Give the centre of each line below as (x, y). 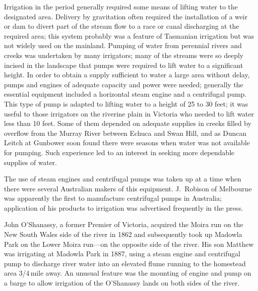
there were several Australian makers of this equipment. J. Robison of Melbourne (128, 188)
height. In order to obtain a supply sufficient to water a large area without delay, (127, 75)
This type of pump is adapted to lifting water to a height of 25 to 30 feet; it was (126, 103)
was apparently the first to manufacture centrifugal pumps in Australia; (113, 198)
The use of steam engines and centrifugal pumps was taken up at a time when (123, 179)
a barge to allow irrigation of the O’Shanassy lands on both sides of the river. (122, 283)
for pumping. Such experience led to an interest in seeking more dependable (119, 152)
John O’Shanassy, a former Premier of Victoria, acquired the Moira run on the (124, 224)
